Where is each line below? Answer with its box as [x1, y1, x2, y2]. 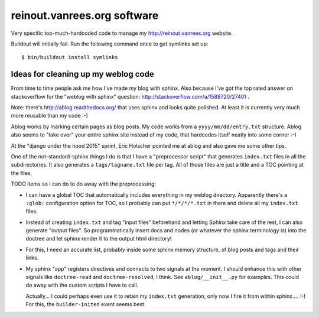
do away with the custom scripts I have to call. [25, 281, 139, 289]
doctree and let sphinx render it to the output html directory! [25, 235, 172, 242]
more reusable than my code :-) [11, 112, 89, 119]
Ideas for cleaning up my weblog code [11, 69, 154, 79]
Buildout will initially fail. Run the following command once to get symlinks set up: [11, 40, 209, 47]
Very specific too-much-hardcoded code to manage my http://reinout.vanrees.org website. [11, 30, 233, 37]
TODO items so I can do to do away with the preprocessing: [11, 180, 157, 187]
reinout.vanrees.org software [11, 9, 159, 22]
